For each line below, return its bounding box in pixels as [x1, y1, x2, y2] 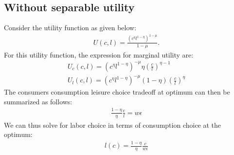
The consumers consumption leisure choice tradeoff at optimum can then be [4, 87, 230, 97]
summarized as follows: [4, 96, 72, 106]
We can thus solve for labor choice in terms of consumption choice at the [4, 119, 221, 130]
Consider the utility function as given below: [4, 22, 137, 33]
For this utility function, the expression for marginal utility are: [4, 49, 194, 59]
